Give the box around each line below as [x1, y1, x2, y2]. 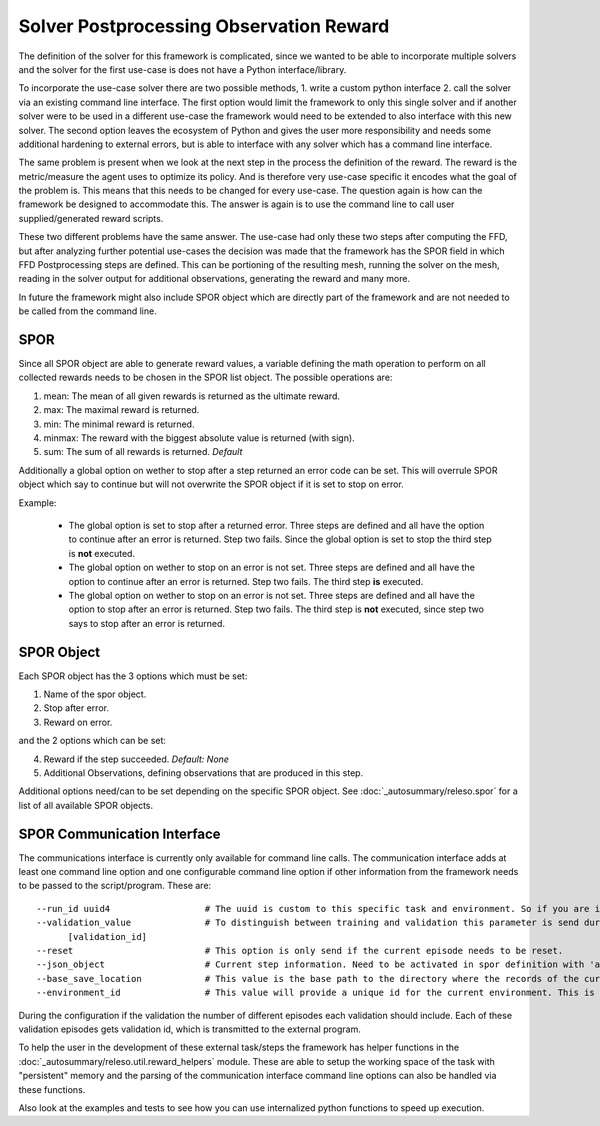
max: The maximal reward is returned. [43, 404, 200, 416]
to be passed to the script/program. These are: [18, 880, 212, 892]
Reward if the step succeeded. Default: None [43, 753, 230, 765]
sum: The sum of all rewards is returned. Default [43, 446, 243, 458]
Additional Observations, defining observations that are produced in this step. [43, 766, 364, 779]
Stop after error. [43, 702, 110, 714]
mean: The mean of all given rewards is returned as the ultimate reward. [43, 390, 340, 402]
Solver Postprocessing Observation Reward [18, 15, 390, 37]
